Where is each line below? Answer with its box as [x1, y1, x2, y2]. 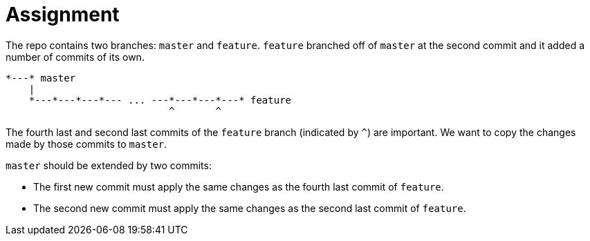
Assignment [6, 3, 120, 26]
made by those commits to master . [6, 137, 167, 150]
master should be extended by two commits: [6, 159, 212, 171]
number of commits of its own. [6, 50, 145, 63]
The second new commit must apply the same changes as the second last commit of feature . [33, 202, 466, 214]
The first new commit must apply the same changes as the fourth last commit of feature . [33, 180, 444, 193]
